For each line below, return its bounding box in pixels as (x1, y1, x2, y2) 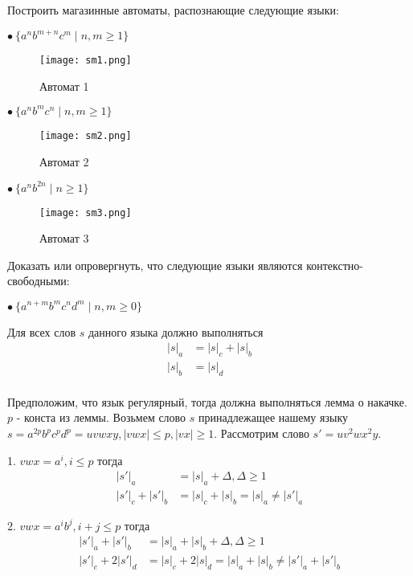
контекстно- (306, 256, 364, 273)
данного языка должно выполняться (88, 323, 264, 340)
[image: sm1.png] (39, 55, 132, 67)
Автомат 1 (39, 77, 89, 94)
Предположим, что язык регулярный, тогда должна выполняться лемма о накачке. (7, 393, 407, 410)
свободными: (7, 272, 70, 289)
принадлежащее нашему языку (198, 409, 349, 426)
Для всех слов (7, 323, 76, 340)
